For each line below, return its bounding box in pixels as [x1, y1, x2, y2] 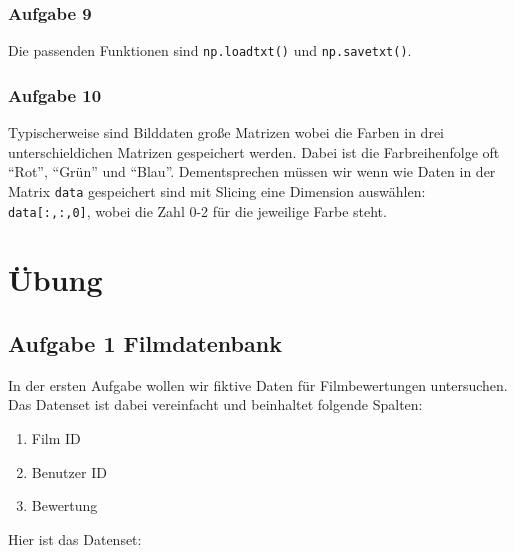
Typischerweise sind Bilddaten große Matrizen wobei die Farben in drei [8, 122, 444, 143]
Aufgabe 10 [8, 82, 102, 107]
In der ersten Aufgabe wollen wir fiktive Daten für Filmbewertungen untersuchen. [8, 374, 508, 395]
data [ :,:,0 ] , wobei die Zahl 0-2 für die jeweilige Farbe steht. [8, 200, 387, 221]
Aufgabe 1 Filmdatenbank [8, 327, 282, 358]
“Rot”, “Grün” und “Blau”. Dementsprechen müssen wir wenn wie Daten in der [8, 161, 496, 182]
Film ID [31, 427, 81, 448]
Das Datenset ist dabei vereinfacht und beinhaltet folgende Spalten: [8, 394, 423, 415]
